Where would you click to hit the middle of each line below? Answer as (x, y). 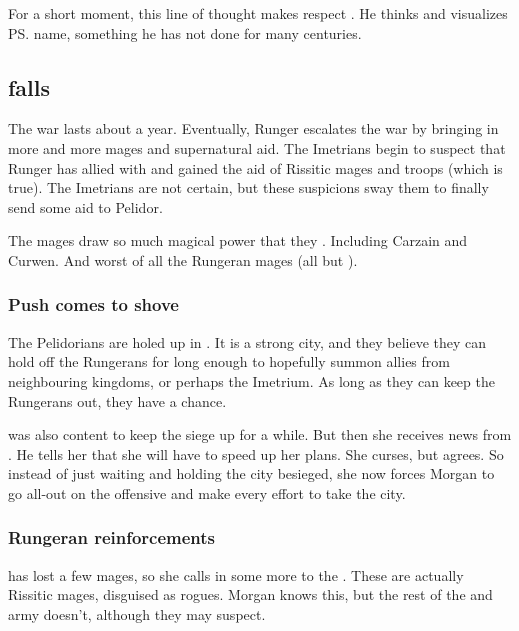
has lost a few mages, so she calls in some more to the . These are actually (236, 574)
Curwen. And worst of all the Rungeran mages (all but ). (183, 259)
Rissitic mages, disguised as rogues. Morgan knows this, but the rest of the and (250, 594)
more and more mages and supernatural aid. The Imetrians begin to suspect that (257, 147)
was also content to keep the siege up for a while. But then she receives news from (260, 434)
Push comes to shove (93, 304)
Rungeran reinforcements (112, 537)
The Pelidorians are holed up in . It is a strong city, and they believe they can (247, 341)
